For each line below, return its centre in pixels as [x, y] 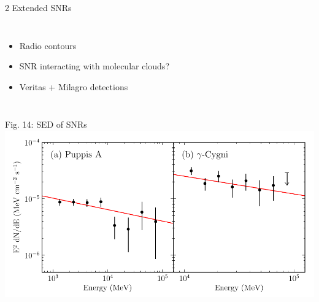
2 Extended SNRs [38, 7]
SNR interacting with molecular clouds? [94, 66]
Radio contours [48, 45]
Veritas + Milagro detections [74, 86]
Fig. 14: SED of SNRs [46, 124]
